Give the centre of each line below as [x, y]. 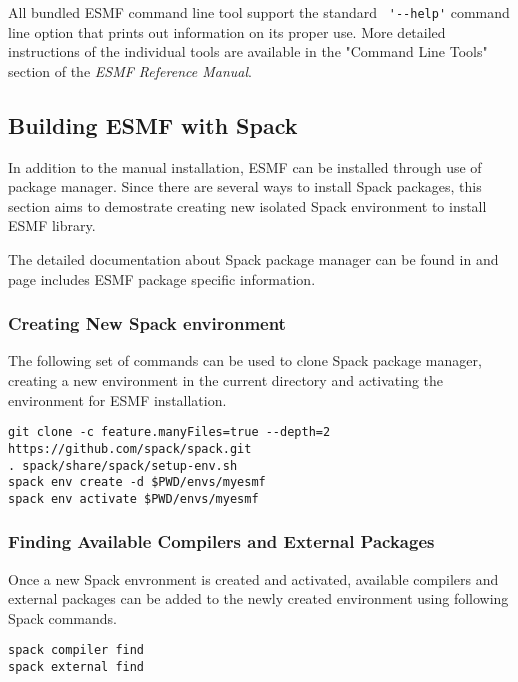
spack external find [76, 667]
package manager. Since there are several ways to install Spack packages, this [245, 186]
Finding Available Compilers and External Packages [221, 541]
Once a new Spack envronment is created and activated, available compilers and [253, 578]
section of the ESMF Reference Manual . [130, 70]
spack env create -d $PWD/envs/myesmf [137, 482]
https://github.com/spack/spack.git [130, 448]
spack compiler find [76, 650]
